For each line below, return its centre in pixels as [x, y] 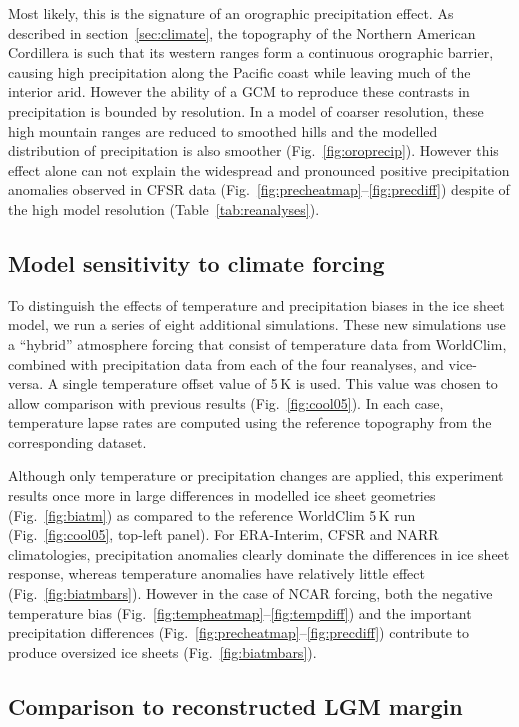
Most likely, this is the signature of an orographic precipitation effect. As [231, 13]
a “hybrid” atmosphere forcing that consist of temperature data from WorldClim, [257, 343]
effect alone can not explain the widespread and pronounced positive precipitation [259, 169]
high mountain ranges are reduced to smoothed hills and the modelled [223, 130]
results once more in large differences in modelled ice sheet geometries [222, 495]
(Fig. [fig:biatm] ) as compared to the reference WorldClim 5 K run [212, 514]
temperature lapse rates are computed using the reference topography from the [250, 422]
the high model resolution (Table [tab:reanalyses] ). [164, 208]
